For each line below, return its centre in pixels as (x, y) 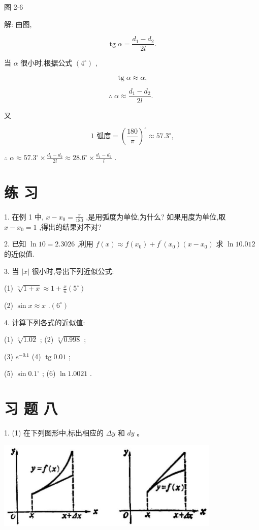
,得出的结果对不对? (70, 226)
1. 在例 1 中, (24, 216)
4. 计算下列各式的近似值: (45, 322)
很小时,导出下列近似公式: (73, 271)
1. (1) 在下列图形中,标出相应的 (54, 433)
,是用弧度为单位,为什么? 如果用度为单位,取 (156, 216)
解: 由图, (18, 24)
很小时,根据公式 (46, 63)
